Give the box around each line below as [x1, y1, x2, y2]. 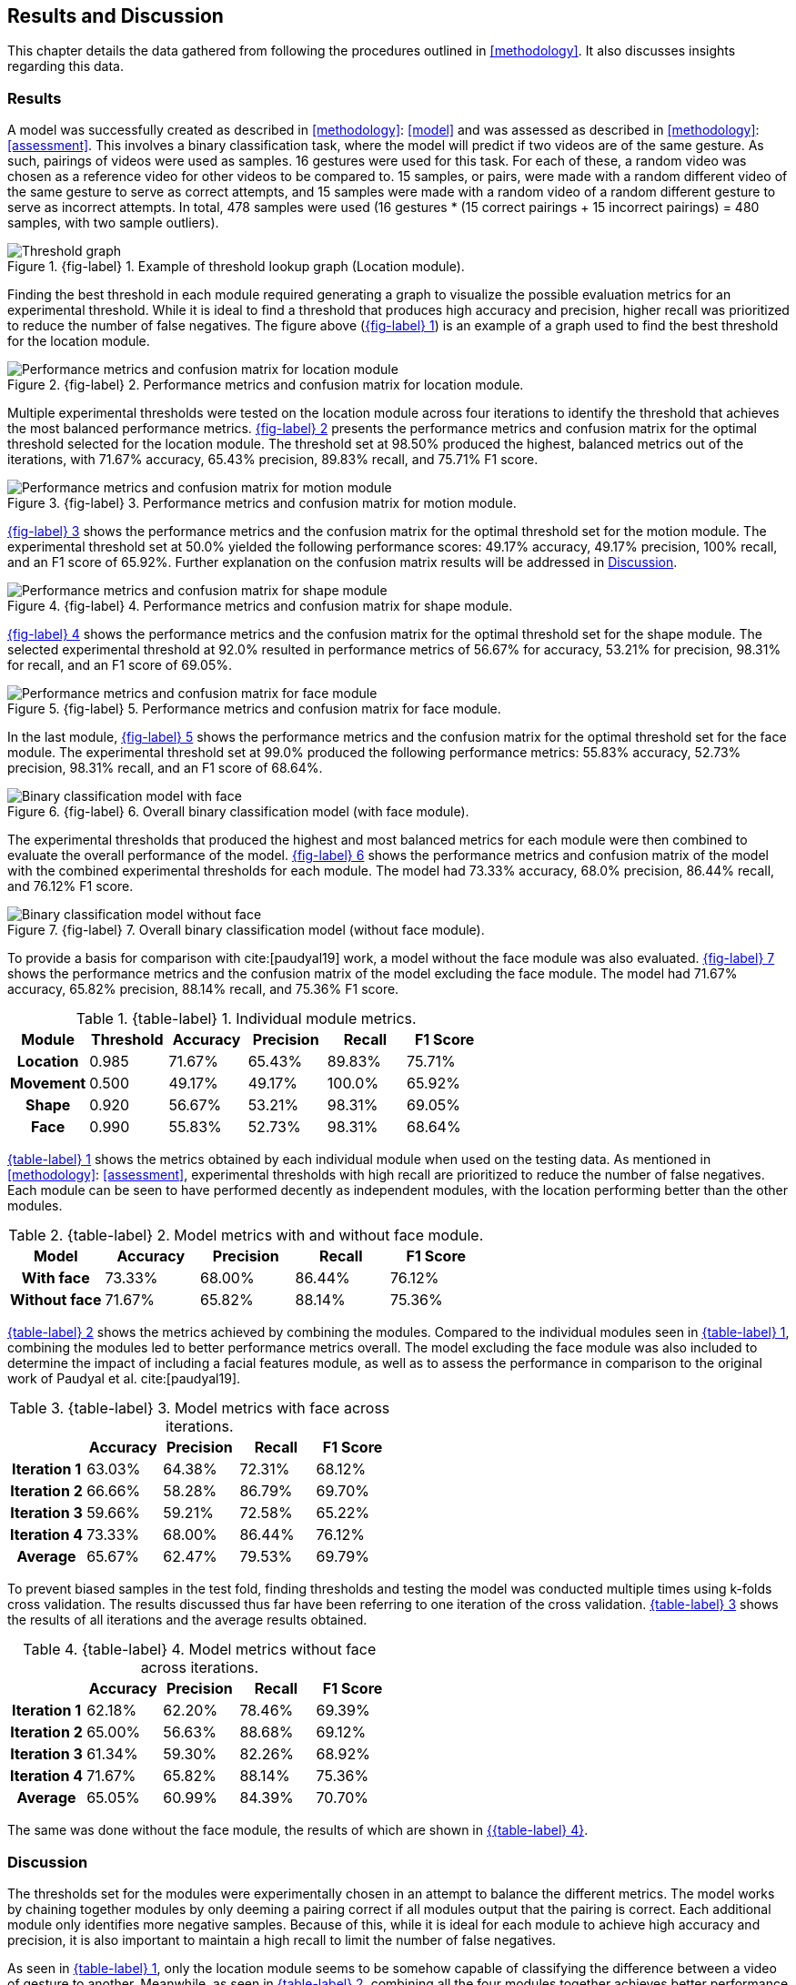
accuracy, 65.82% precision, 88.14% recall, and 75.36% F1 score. [7, 981, 399, 998]
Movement [10, 1074, 86, 1093]
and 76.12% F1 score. [7, 878, 134, 895]
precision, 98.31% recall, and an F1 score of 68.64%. [7, 760, 323, 776]
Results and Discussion [7, 5, 224, 27]
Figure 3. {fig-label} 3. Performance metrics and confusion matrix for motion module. [7, 495, 517, 511]
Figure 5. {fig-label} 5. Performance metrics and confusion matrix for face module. [7, 701, 501, 717]
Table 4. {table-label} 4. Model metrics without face [23, 1640, 377, 1659]
